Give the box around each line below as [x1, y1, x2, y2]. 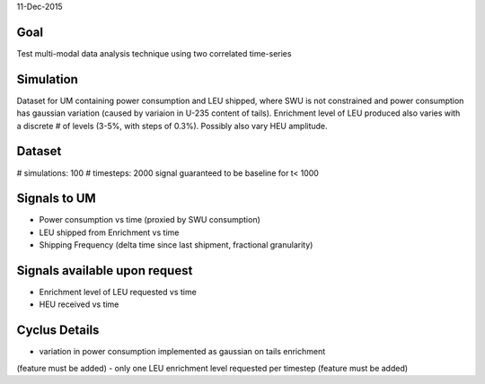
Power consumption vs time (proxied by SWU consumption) [39, 214, 260, 225]
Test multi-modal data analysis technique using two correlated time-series [16, 48, 292, 58]
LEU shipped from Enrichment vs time [39, 227, 180, 238]
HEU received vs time [39, 299, 119, 310]
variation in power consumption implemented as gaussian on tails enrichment [39, 346, 326, 357]
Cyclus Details [16, 323, 100, 338]
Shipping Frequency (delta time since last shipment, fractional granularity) [39, 240, 313, 250]
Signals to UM [16, 191, 96, 206]
